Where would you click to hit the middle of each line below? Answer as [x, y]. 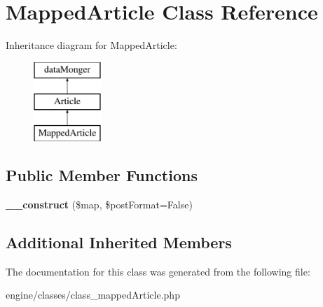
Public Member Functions [102, 175]
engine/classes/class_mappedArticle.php [93, 295]
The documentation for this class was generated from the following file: [158, 271]
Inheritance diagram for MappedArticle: [91, 45]
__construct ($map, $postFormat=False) [99, 204]
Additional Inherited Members [119, 242]
